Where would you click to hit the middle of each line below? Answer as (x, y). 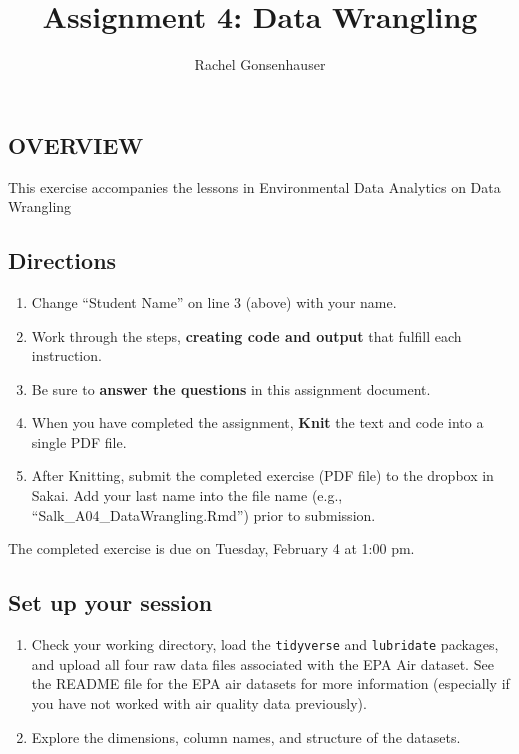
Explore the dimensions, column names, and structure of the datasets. (246, 736)
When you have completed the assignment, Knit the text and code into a (257, 422)
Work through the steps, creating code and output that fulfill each (246, 335)
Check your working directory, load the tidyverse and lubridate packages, (265, 644)
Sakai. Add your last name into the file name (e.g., (187, 495)
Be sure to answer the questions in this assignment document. (231, 388)
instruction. (66, 355)
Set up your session (110, 602)
